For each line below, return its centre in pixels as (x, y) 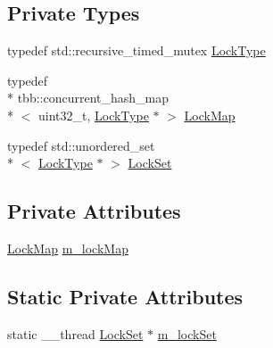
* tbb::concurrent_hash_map (88, 98)
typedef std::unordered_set (81, 145)
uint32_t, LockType (93, 115)
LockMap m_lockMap (68, 248)
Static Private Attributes (125, 296)
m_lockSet (187, 333)
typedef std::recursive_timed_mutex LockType (136, 50)
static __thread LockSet (75, 333)
